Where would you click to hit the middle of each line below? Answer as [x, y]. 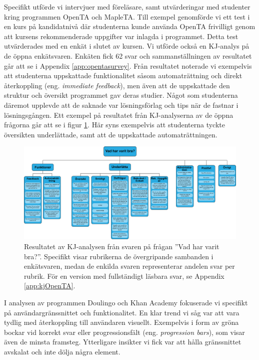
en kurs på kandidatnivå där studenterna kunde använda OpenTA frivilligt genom [130, 26]
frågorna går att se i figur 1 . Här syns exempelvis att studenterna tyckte [114, 125]
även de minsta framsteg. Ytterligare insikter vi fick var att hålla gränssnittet [123, 342]
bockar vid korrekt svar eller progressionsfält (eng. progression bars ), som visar [124, 332]
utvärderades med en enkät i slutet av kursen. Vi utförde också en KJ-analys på [127, 46]
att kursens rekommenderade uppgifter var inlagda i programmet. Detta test [121, 36]
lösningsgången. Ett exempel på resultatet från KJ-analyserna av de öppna [119, 115]
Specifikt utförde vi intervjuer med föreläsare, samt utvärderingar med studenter [127, 7]
